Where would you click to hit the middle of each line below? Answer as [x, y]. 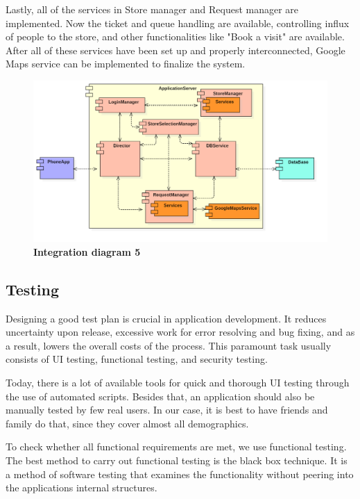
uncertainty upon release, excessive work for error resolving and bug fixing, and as [180, 332]
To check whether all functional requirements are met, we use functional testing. [176, 447]
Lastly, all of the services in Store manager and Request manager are [152, 9]
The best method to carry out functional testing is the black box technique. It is [177, 460]
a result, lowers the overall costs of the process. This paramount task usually [169, 345]
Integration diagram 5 [87, 251]
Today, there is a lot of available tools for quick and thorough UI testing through [178, 383]
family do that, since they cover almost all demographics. [127, 423]
